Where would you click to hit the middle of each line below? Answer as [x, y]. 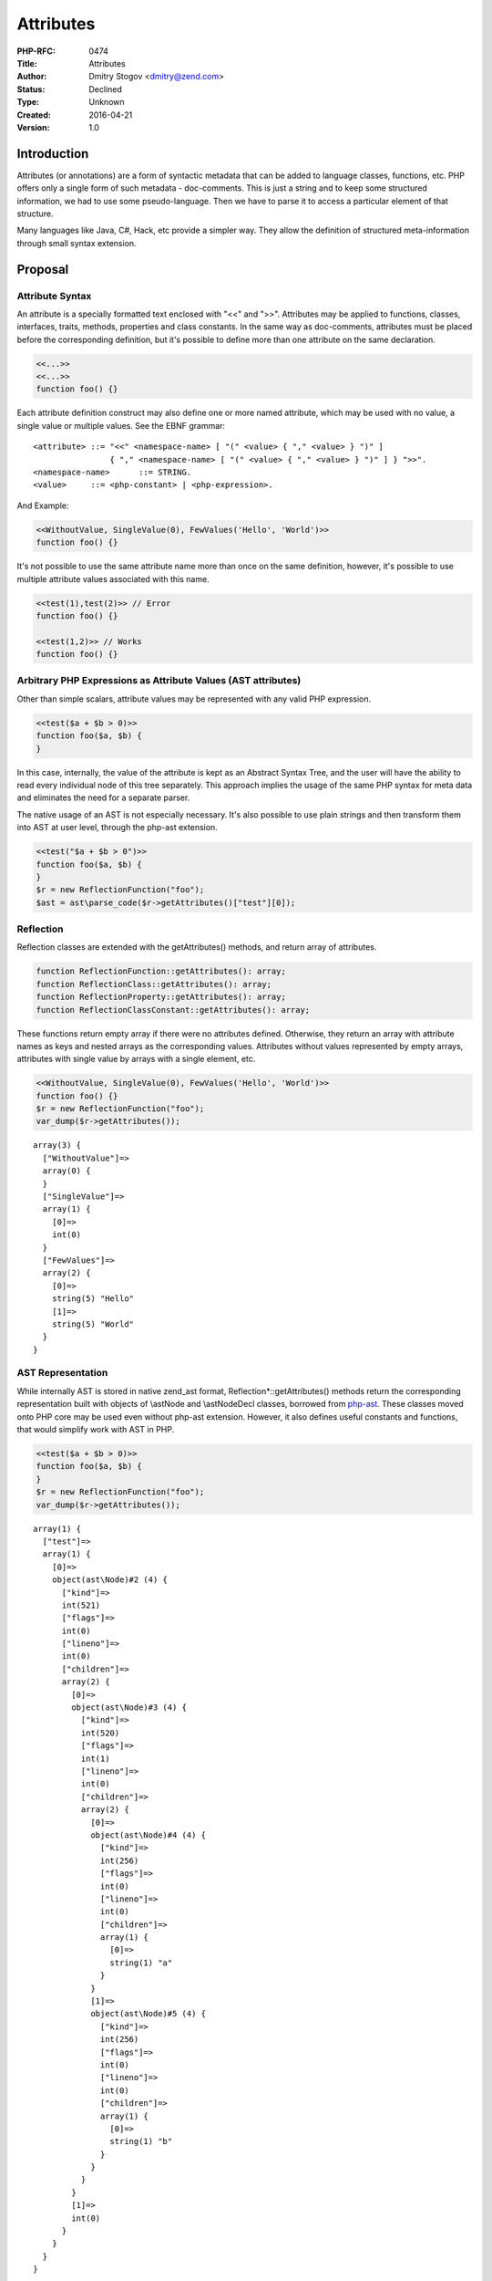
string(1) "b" [141, 2141]
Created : [34, 115]
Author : [32, 77]
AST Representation [62, 1373]
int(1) [95, 1758]
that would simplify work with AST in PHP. [96, 1430]
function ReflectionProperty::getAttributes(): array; [161, 997]
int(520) [100, 1733]
